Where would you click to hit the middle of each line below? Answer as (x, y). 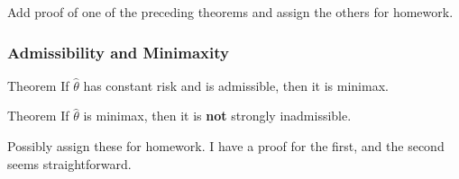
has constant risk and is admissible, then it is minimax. (236, 85)
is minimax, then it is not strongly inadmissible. (217, 116)
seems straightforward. (69, 163)
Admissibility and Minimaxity (118, 52)
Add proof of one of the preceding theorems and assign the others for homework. (230, 12)
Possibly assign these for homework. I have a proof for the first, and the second (226, 146)
